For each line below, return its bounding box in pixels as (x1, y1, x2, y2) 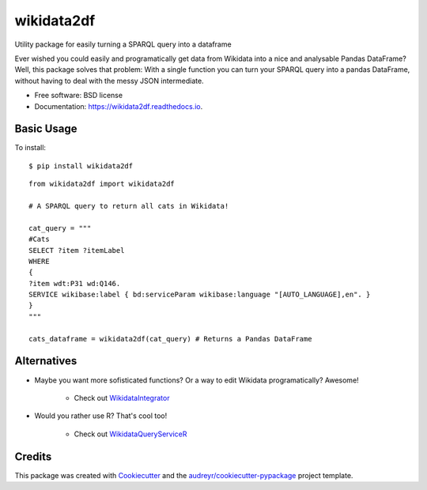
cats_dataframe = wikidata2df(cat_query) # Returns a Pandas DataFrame (28, 334, 312, 343)
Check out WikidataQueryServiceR (74, 429, 187, 439)
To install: (14, 143, 47, 153)
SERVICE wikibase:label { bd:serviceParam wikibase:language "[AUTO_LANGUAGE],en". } (28, 290, 371, 300)
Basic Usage (14, 122, 77, 136)
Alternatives (14, 354, 77, 367)
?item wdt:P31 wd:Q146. (28, 279, 121, 288)
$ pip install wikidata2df (28, 161, 134, 170)
